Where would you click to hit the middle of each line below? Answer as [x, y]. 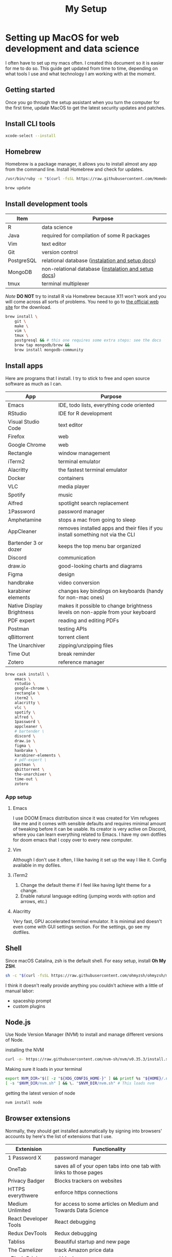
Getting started [30, 90]
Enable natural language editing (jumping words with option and [88, 896]
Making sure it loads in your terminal [44, 1069]
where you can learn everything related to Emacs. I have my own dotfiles [89, 834]
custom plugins [29, 1006]
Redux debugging [76, 1233]
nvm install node [24, 1103]
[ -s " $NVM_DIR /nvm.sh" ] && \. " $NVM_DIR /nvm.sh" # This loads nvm [80, 1083]
